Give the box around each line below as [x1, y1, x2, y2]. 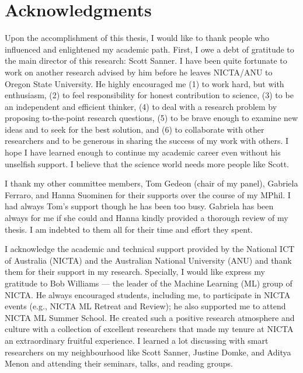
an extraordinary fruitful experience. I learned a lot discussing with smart [5, 334, 269, 346]
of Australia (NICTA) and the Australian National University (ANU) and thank [5, 254, 292, 266]
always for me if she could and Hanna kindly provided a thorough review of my [5, 212, 288, 224]
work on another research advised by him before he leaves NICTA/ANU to [5, 65, 273, 78]
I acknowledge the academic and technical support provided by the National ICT [5, 243, 295, 255]
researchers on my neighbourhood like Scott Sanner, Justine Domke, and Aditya [5, 346, 291, 358]
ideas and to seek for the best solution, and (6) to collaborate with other [5, 123, 264, 135]
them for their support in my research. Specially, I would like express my [5, 265, 265, 278]
